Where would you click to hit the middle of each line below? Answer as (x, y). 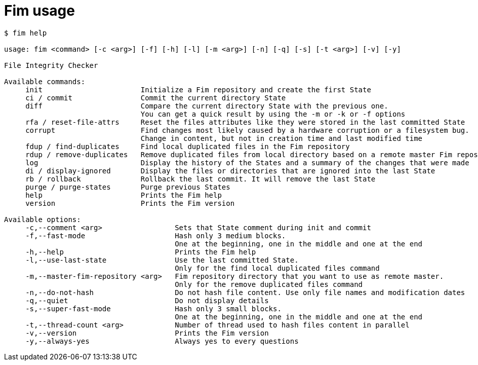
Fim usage (39, 11)
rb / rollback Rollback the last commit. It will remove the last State (201, 179)
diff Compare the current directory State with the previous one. (207, 106)
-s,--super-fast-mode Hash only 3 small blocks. (153, 308)
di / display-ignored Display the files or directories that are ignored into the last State (230, 171)
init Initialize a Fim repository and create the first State (198, 89)
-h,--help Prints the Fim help (141, 252)
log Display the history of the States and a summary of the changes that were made (247, 162)
